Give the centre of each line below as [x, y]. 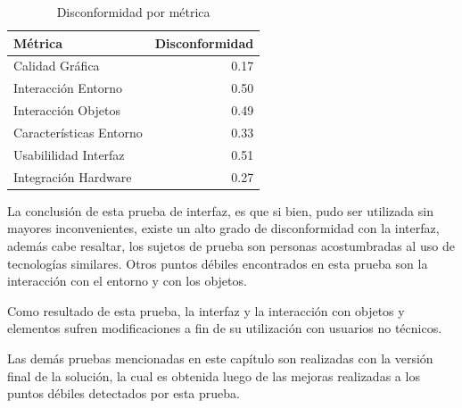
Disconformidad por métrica [133, 12]
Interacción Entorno [68, 88]
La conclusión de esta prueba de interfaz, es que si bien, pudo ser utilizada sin [220, 210]
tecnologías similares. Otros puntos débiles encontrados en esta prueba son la [218, 263]
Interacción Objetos [67, 110]
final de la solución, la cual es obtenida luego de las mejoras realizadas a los [214, 375]
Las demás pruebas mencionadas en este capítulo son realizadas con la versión [220, 358]
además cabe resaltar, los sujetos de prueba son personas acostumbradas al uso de [231, 245]
